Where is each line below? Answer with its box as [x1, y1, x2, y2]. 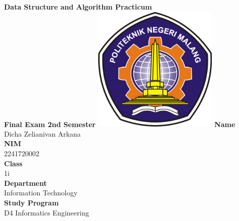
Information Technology [4, 187, 77, 198]
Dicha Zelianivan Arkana [4, 128, 81, 139]
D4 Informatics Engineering [4, 207, 89, 217]
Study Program [4, 197, 59, 207]
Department [4, 177, 47, 188]
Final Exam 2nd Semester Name [4, 119, 235, 129]
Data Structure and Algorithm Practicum [4, 2, 152, 12]
